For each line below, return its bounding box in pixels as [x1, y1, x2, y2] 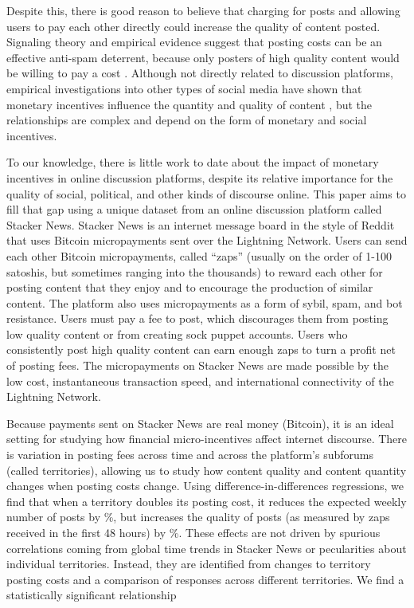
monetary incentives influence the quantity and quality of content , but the [6, 96, 373, 112]
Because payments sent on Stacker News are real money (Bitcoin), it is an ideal [6, 414, 394, 431]
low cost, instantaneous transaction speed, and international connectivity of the [6, 372, 394, 389]
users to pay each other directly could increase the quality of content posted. [6, 18, 381, 34]
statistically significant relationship [6, 586, 177, 603]
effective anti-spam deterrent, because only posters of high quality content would [6, 49, 400, 65]
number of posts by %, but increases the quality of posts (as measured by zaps [6, 508, 390, 525]
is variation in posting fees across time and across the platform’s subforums [6, 446, 374, 463]
